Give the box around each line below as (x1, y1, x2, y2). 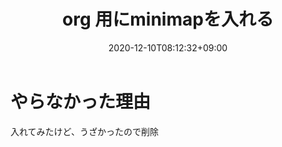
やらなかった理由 (10, 90, 152, 113)
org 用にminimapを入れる (62, 8, 274, 31)
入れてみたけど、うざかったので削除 (10, 125, 159, 137)
